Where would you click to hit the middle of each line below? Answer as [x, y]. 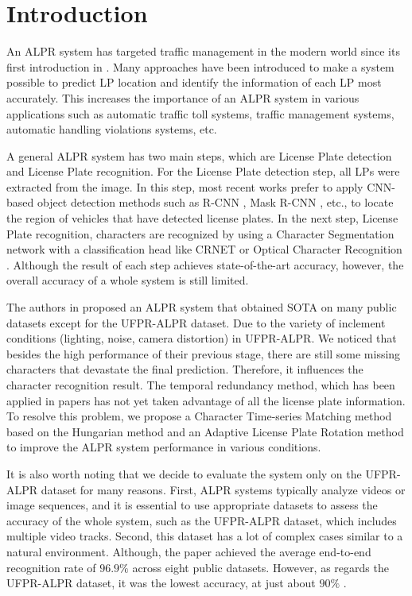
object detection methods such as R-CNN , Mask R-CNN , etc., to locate [215, 202]
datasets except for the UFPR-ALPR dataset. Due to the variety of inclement [196, 322]
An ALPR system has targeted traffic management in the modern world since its [203, 51]
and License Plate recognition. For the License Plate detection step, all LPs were [203, 171]
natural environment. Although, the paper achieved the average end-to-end [189, 551]
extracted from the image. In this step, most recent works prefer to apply [185, 186]
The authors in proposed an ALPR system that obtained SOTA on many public [202, 307]
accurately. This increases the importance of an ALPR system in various [183, 97]
